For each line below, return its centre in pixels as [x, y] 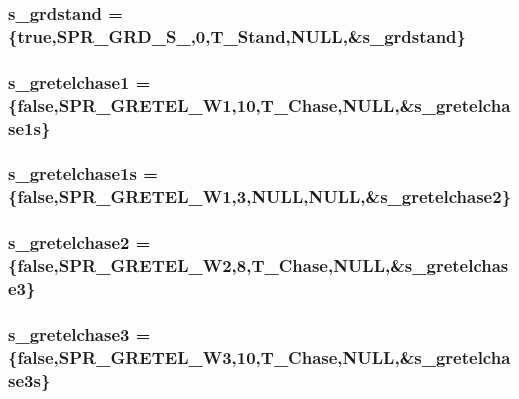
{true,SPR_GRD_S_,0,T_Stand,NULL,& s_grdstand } [237, 35]
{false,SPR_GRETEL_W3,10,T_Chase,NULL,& [211, 356]
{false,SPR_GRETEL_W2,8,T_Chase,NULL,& [206, 265]
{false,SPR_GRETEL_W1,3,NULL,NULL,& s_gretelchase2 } [260, 196]
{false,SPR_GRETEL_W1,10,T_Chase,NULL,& [211, 104]
